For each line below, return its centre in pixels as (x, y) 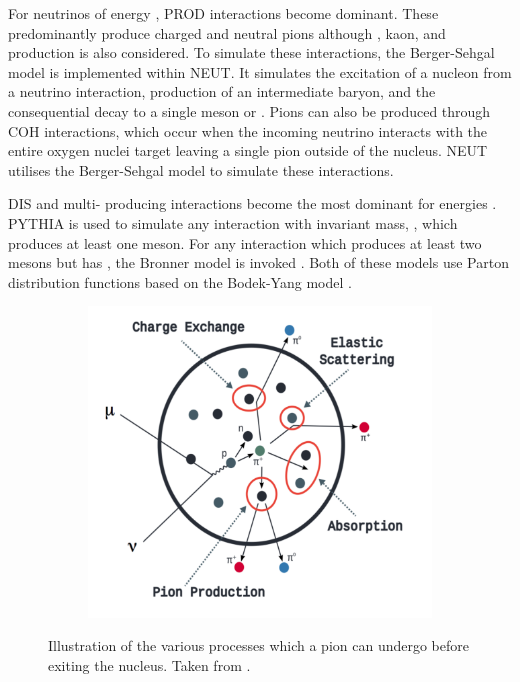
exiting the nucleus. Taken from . (149, 664)
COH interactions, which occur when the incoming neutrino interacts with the (248, 130)
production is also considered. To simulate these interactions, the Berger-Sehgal (251, 52)
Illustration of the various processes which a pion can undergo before (258, 645)
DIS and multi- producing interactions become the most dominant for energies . (252, 203)
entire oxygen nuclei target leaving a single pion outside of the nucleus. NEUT (248, 150)
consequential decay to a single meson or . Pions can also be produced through (249, 110)
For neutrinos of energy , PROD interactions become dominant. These (223, 13)
